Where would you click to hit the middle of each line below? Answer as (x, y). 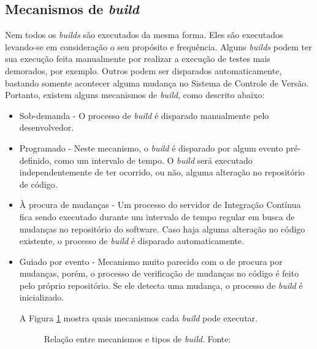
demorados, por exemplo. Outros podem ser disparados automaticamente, (143, 70)
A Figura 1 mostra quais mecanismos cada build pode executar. (138, 318)
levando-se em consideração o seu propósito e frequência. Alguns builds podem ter (158, 46)
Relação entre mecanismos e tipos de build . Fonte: (137, 338)
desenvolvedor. (47, 127)
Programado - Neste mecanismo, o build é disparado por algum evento (151, 148)
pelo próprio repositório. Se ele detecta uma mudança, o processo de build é (161, 285)
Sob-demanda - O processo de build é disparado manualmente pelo (144, 115)
